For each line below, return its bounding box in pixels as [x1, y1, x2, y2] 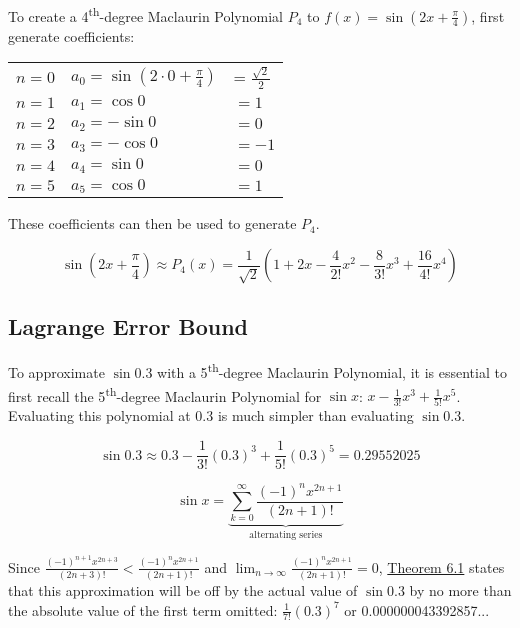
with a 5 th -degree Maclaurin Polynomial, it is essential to [157, 359, 507, 382]
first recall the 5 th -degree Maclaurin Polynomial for [8, 382, 322, 406]
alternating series [249, 530, 323, 541]
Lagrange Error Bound [8, 311, 249, 342]
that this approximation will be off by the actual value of [8, 580, 358, 601]
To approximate [8, 361, 105, 382]
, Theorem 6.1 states [378, 556, 505, 577]
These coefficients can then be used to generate [8, 213, 297, 234]
